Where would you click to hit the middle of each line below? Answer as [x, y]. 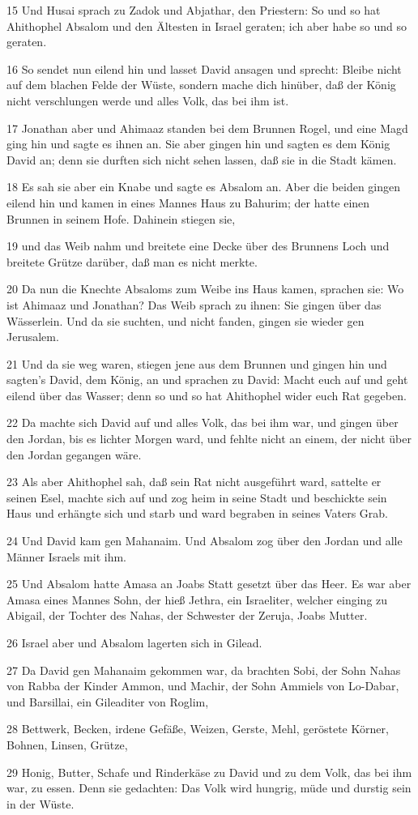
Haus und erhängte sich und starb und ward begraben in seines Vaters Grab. [198, 513]
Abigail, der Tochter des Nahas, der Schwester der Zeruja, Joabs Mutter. [187, 615]
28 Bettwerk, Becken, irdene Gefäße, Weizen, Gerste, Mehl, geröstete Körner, [198, 729]
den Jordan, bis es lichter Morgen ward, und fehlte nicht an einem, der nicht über [209, 439]
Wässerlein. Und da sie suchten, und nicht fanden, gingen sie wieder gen [186, 320]
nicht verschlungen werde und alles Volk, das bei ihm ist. [148, 100]
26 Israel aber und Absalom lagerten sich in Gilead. [134, 642]
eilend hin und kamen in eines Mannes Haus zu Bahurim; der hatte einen [188, 202]
